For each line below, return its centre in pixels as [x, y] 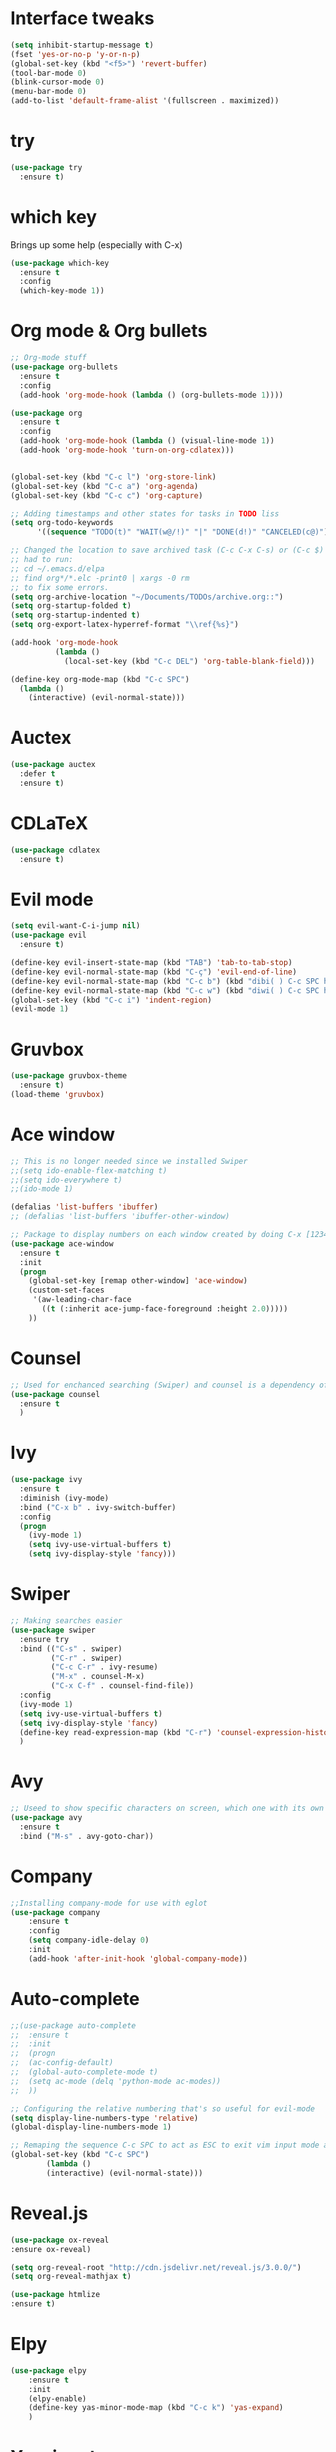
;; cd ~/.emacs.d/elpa [57, 568]
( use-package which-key [60, 263]
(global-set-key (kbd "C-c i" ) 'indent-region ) [111, 1000]
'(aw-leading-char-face [82, 1300]
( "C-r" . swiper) [86, 1658]
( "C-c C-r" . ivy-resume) [104, 1667]
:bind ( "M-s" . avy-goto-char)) [87, 1836]
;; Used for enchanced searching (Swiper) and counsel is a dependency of [169, 1385]
